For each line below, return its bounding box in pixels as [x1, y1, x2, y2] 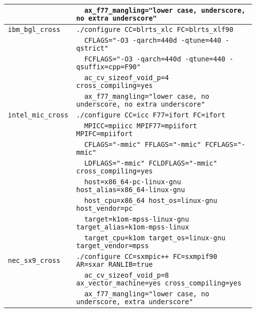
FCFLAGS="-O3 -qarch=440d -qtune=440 [84, 55, 225, 63]
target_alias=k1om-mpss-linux [76, 223, 189, 231]
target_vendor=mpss [76, 242, 149, 250]
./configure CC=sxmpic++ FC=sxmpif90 [76, 253, 218, 260]
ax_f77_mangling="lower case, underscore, [84, 6, 246, 14]
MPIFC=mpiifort [76, 130, 133, 138]
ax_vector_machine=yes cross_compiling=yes [76, 279, 242, 287]
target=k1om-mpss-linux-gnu [84, 215, 189, 223]
